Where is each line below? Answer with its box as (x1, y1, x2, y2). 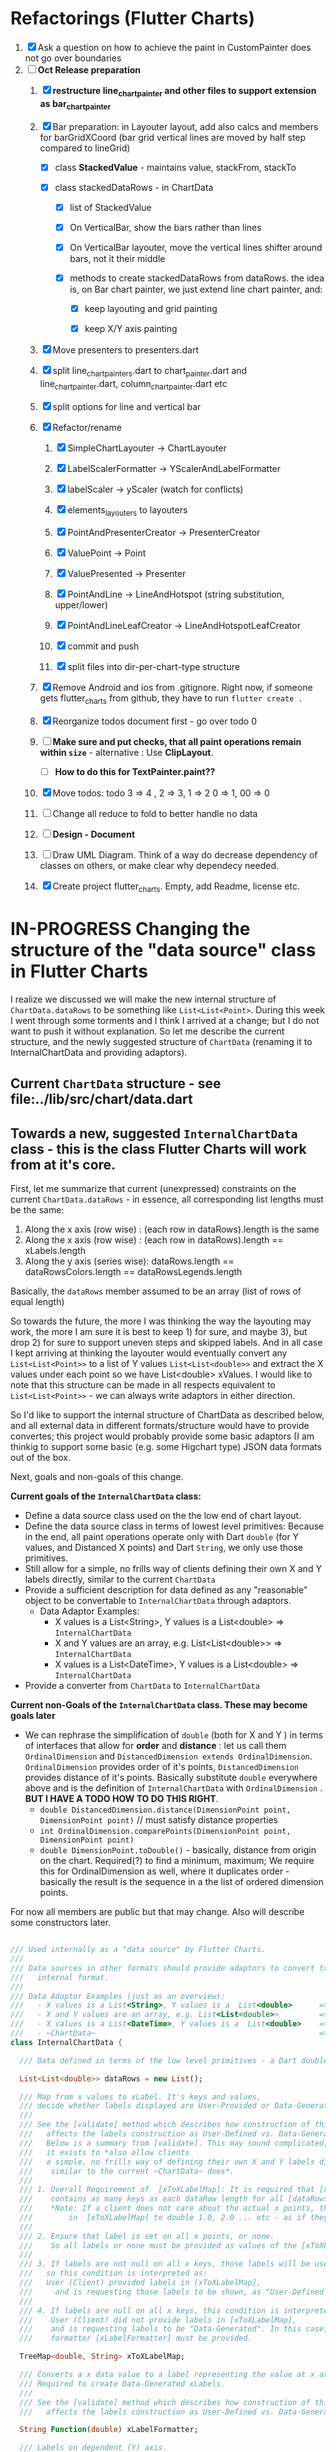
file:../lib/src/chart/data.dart (10, 1091, 193, 1108)
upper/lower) (54, 599, 109, 611)
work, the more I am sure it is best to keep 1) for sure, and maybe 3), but (10, 1326, 308, 1338)
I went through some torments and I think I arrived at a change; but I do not (10, 1015, 320, 1027)
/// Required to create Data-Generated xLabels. (19, 2378, 226, 2389)
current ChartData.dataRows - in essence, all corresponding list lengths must (10, 1193, 324, 1206)
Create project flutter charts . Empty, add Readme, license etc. (52, 880, 300, 895)
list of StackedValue (69, 201, 152, 213)
